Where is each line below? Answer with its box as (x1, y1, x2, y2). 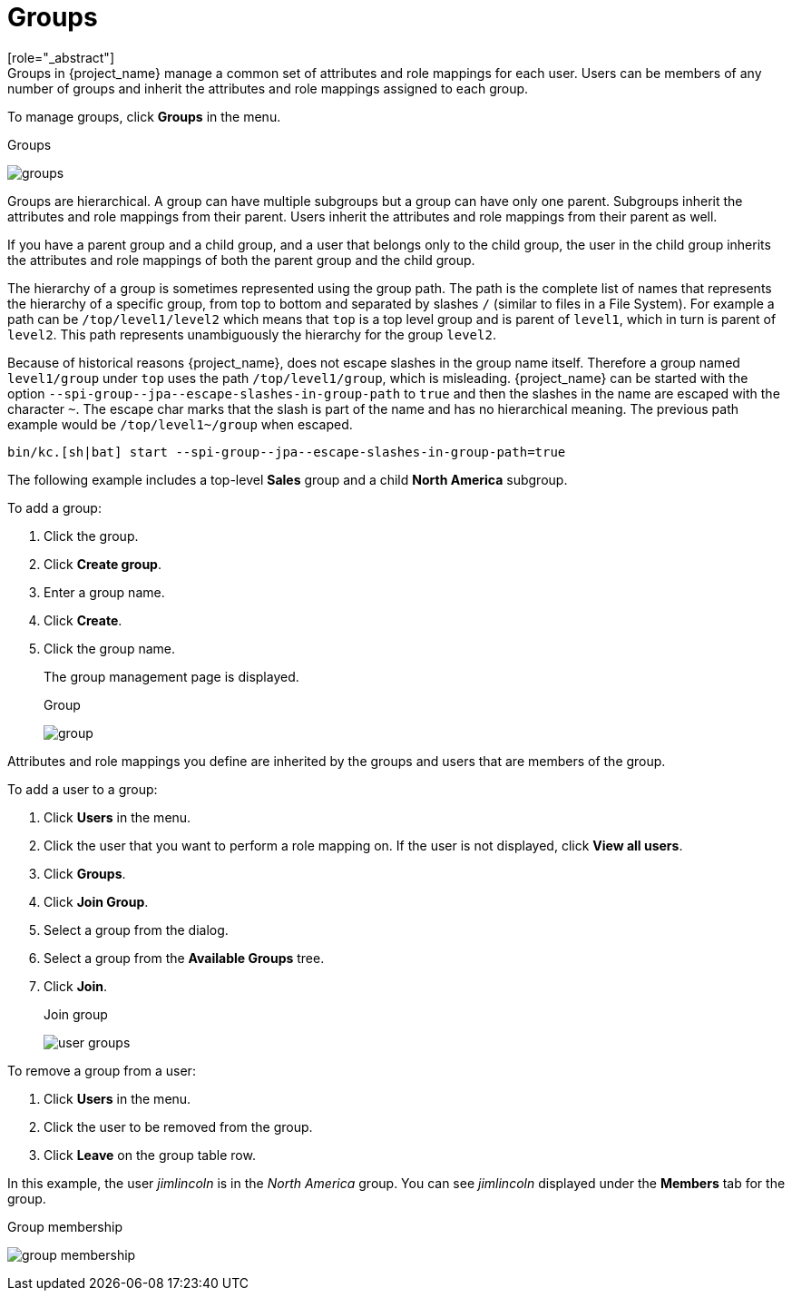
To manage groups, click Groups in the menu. (7, 108, 281, 124)
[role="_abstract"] (7, 49, 115, 65)
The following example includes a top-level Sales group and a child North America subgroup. (7, 471, 568, 487)
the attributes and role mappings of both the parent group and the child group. (7, 251, 475, 268)
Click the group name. (44, 640, 175, 656)
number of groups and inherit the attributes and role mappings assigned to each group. (7, 80, 529, 96)
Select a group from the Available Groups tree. (44, 949, 325, 966)
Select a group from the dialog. (44, 921, 229, 938)
